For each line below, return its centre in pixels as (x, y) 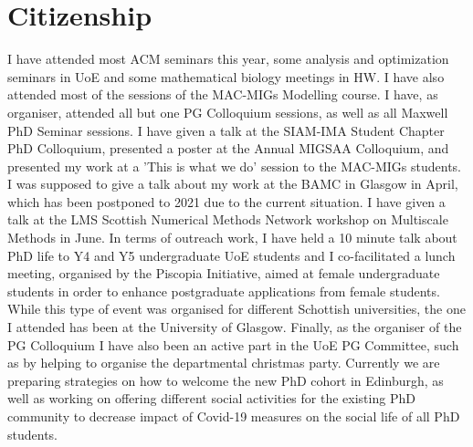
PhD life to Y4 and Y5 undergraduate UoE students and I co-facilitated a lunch (231, 255)
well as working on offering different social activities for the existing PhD (211, 398)
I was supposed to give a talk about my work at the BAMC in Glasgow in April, (233, 184)
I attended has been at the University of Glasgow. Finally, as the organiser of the (235, 327)
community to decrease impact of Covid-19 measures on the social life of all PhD (234, 416)
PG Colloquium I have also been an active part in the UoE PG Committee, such (233, 344)
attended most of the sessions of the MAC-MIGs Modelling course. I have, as (223, 94)
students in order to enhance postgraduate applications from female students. (224, 291)
